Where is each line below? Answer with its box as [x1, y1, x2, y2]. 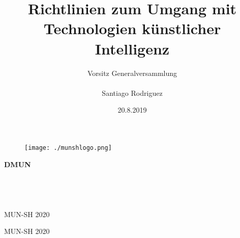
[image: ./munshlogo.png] [24, 144, 112, 151]
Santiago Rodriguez [102, 87, 163, 98]
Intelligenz [95, 38, 170, 59]
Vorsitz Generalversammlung [87, 67, 177, 78]
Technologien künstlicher [43, 18, 221, 39]
